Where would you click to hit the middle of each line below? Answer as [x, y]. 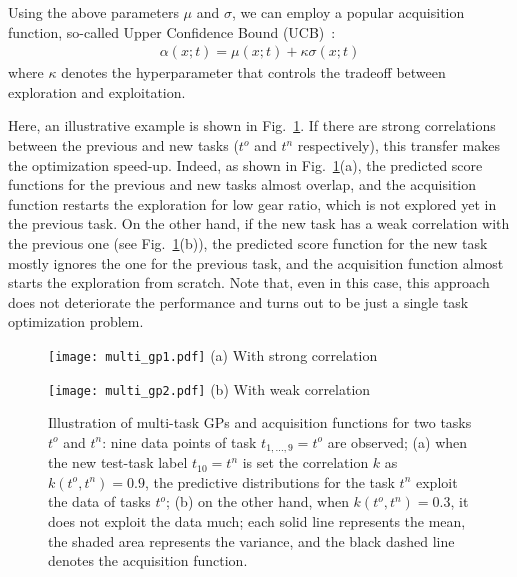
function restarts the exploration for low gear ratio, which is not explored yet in [252, 203]
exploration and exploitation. [97, 91]
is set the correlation [305, 462]
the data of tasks [99, 501]
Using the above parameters [93, 12]
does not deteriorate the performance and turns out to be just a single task [238, 301]
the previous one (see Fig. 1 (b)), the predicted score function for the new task [248, 242]
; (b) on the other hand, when [257, 501]
